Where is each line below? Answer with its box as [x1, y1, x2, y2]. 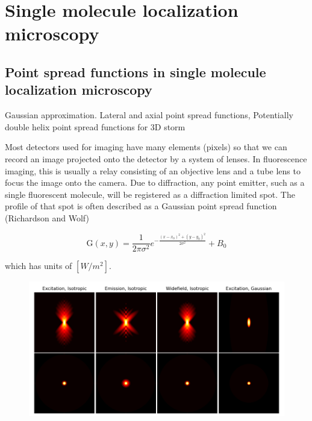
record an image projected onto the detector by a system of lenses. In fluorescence [5, 152, 307, 165]
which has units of [5, 259, 72, 272]
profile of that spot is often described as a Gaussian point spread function [5, 200, 277, 212]
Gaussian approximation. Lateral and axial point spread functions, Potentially [5, 109, 293, 121]
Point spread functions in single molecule [5, 62, 266, 81]
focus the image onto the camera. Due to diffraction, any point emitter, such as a [5, 176, 305, 189]
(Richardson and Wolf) [5, 211, 89, 224]
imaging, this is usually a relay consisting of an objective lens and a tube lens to [5, 164, 301, 177]
